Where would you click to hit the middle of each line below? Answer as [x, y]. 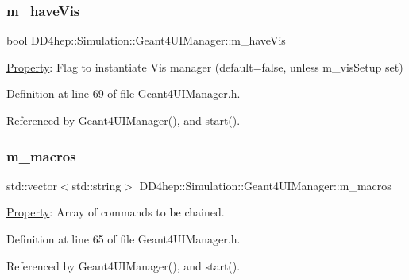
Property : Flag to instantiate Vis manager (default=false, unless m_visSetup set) [205, 66]
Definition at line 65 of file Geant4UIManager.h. [123, 239]
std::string [96, 185]
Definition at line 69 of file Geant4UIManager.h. [123, 93]
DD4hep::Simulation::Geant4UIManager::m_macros [265, 185]
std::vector [32, 185]
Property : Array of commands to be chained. [116, 212]
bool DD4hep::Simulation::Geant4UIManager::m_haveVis [146, 40]
